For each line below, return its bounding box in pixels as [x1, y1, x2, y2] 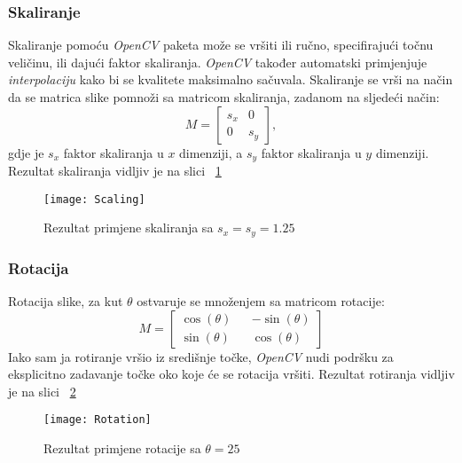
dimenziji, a [179, 143, 243, 161]
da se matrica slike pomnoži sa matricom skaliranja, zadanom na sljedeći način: [8, 88, 440, 106]
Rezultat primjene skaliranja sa [43, 218, 214, 237]
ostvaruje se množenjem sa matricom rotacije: [137, 291, 385, 310]
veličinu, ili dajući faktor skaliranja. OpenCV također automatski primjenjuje [8, 52, 427, 71]
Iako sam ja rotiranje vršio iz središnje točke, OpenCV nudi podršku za [8, 347, 394, 365]
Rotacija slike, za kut [8, 291, 123, 310]
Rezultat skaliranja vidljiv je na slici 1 [8, 161, 222, 180]
